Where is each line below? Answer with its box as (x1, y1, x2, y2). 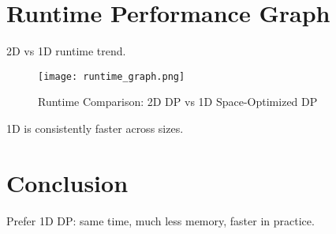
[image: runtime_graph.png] (38, 70, 185, 82)
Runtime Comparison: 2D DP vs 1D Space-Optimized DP (38, 93, 318, 110)
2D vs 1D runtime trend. (6, 43, 126, 59)
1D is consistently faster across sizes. (6, 119, 184, 136)
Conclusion (6, 166, 129, 198)
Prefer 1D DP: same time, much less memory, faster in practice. (6, 212, 315, 228)
